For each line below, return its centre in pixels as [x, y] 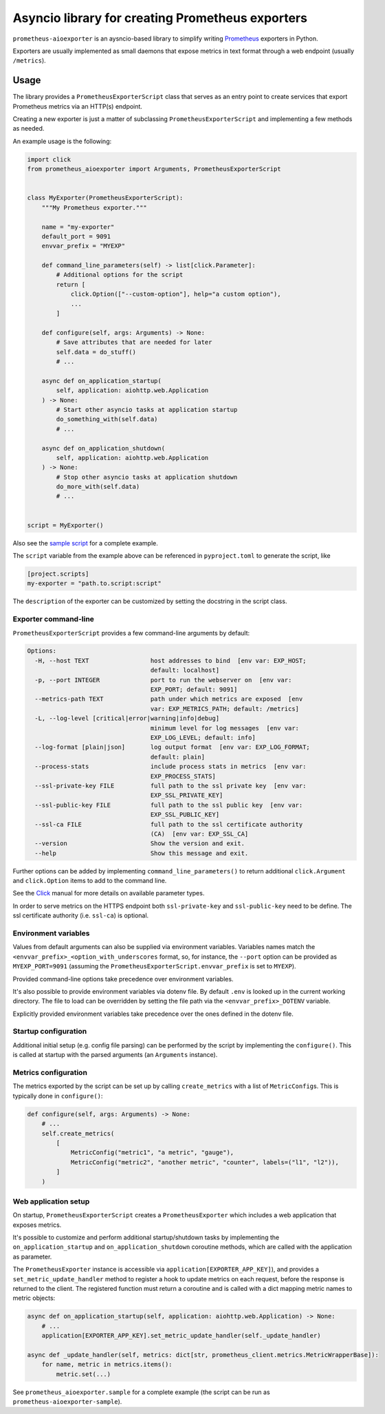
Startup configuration [50, 1032]
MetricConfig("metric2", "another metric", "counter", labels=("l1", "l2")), [205, 1162]
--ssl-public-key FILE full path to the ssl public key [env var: [169, 805]
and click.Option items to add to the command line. [90, 881]
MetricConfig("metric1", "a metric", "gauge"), [152, 1153]
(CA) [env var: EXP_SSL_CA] [199, 834]
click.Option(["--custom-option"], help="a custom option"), [176, 294]
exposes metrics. [37, 1225]
